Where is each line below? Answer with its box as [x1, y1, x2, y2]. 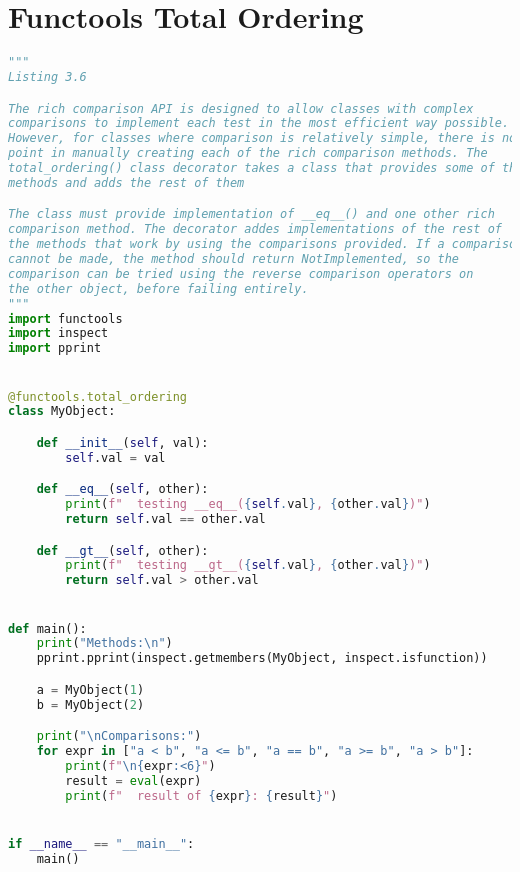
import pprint [8, 341, 102, 356]
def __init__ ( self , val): [36, 435, 209, 450]
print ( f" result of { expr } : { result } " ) [65, 788, 338, 803]
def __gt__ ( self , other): [36, 543, 209, 558]
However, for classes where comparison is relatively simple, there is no [8, 131, 517, 146]
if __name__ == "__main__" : [8, 836, 195, 851]
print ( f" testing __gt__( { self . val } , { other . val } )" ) [65, 558, 431, 573]
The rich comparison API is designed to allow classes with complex [8, 101, 474, 116]
